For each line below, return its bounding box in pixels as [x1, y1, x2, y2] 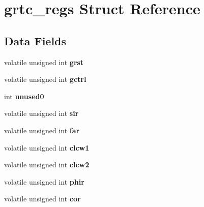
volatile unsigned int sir [4, 108, 79, 119]
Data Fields [4, 33, 67, 48]
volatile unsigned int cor [4, 193, 81, 204]
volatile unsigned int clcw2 [4, 159, 90, 170]
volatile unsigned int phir [4, 176, 84, 187]
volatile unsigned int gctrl [4, 74, 86, 84]
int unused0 [4, 91, 44, 101]
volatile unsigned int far [4, 125, 80, 135]
